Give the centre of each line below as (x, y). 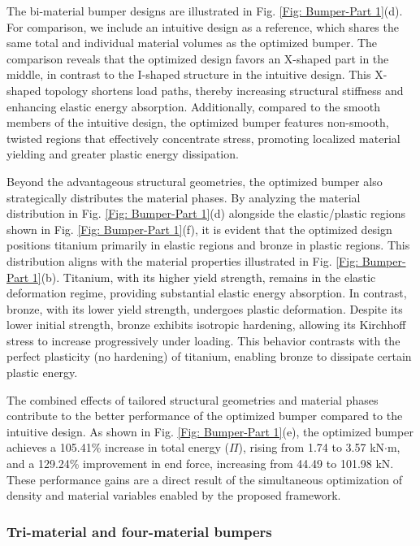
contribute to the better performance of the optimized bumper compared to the (205, 416)
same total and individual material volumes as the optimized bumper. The (192, 43)
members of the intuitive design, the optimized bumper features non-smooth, (198, 122)
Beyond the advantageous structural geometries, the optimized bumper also (195, 181)
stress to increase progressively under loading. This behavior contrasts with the (204, 340)
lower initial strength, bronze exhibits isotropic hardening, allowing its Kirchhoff (206, 325)
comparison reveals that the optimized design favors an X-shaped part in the (198, 58)
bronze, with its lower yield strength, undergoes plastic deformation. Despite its (205, 308)
